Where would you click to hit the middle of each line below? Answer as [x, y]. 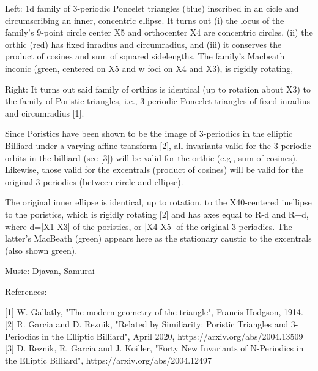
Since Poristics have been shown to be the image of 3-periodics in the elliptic [149, 133]
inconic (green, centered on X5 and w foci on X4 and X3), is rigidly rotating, [149, 68]
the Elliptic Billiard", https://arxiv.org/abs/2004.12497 [109, 360]
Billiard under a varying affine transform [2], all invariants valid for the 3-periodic [158, 145]
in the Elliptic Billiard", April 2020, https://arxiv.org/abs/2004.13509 [172, 336]
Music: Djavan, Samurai [50, 271]
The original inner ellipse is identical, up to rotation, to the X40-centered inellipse [158, 202]
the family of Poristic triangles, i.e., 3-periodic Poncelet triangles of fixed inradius [158, 101]
